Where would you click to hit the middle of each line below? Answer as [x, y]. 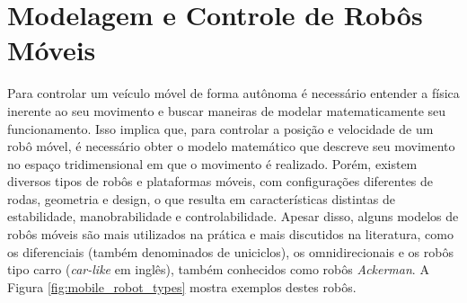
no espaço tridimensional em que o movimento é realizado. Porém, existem [212, 163]
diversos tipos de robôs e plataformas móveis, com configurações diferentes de [220, 181]
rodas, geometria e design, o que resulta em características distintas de [201, 198]
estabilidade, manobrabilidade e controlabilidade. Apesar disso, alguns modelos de [233, 216]
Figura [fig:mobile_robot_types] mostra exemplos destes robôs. [182, 286]
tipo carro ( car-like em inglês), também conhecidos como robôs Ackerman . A [218, 269]
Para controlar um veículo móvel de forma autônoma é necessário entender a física [233, 93]
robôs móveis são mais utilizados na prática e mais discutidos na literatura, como [230, 234]
